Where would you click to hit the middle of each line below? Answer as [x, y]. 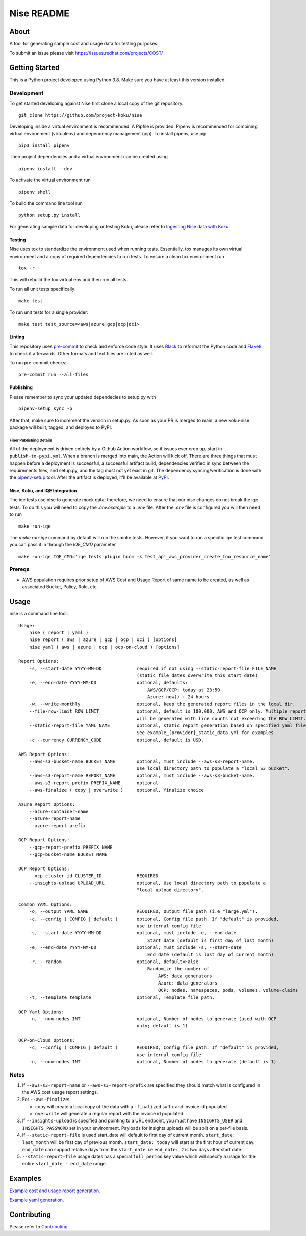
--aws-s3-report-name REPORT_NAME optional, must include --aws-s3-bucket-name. [142, 775]
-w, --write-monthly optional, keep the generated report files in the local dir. [162, 704]
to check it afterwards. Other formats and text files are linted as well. [81, 353]
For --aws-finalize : [46, 1100]
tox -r [27, 268]
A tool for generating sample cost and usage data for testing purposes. [84, 44]
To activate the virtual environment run [50, 180]
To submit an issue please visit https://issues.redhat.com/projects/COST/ [86, 53]
